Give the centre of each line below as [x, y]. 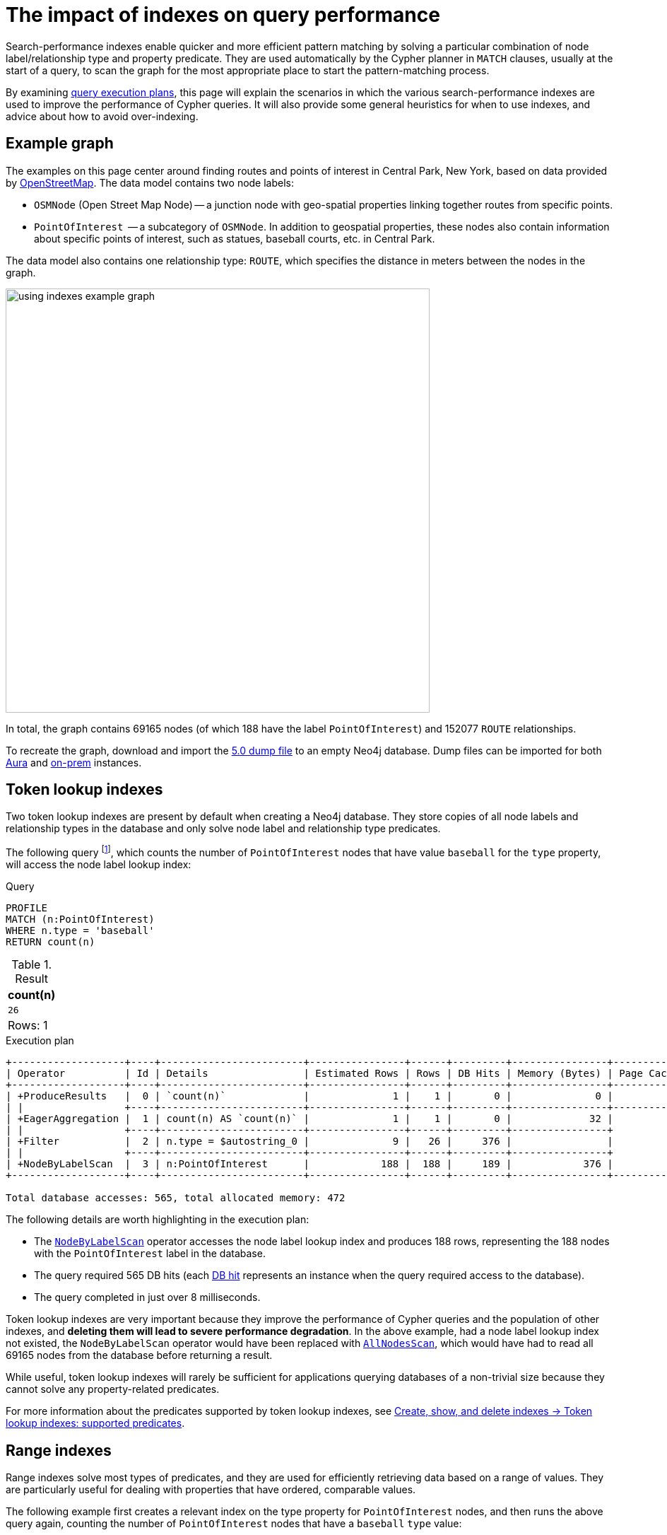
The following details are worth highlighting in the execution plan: [158, 1220]
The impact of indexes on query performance [223, 15]
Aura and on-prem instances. [74, 762]
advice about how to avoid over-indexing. [102, 116]
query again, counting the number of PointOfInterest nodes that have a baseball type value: [234, 1523]
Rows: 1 [28, 1026]
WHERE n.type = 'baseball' [80, 931]
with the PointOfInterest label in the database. [150, 1254]
